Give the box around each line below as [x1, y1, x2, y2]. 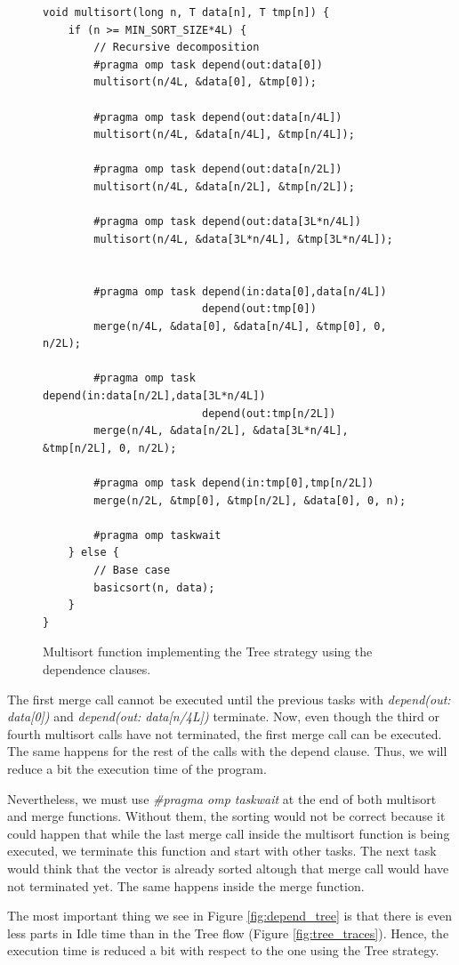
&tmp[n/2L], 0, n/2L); [43, 441, 177, 454]
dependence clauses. [43, 659, 151, 678]
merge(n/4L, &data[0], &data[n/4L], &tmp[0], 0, [93, 319, 387, 333]
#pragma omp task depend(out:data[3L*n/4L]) [93, 215, 361, 229]
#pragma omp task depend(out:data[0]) [93, 58, 323, 71]
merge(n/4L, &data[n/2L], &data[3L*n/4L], [93, 424, 349, 438]
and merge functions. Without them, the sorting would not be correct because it [7, 807, 446, 825]
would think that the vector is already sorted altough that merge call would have [7, 858, 449, 877]
